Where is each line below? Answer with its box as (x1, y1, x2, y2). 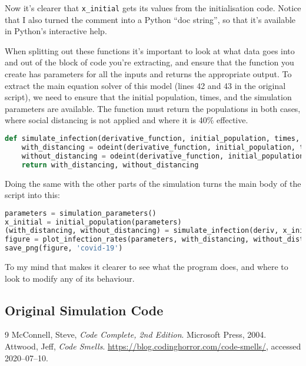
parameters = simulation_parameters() (5, 209, 157, 217)
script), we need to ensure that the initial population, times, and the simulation (5, 91, 292, 103)
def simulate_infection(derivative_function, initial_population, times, (5, 134, 300, 143)
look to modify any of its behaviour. (5, 272, 135, 284)
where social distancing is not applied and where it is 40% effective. (5, 114, 248, 126)
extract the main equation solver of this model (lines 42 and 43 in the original (5, 79, 286, 91)
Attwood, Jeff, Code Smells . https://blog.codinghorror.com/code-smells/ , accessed (5, 340, 301, 352)
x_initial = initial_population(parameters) (5, 217, 182, 226)
